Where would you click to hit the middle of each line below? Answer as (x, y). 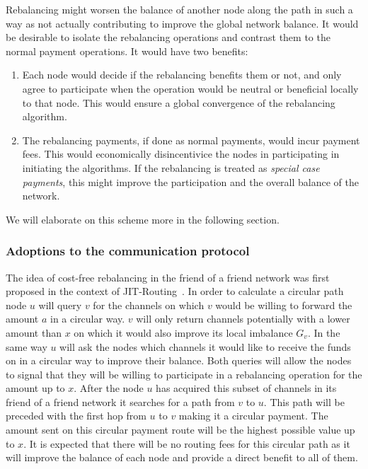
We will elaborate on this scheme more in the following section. (143, 219)
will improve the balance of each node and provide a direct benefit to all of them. (182, 457)
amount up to (35, 388)
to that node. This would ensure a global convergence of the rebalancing (179, 102)
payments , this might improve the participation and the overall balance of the (190, 181)
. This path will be (304, 401)
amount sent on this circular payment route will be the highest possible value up (180, 430)
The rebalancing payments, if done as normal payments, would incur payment (191, 140)
